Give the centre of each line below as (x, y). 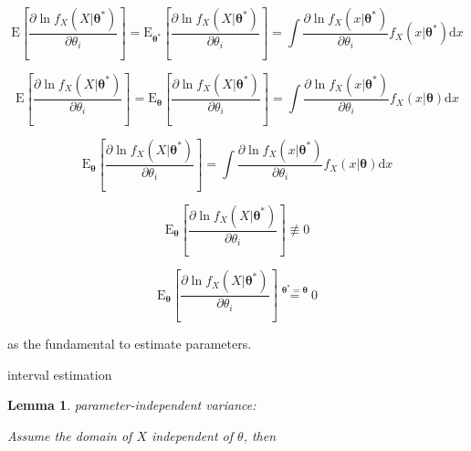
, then (260, 436)
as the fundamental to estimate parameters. (130, 344)
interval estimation (60, 374)
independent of (192, 436)
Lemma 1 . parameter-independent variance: (132, 405)
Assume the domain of (70, 436)
